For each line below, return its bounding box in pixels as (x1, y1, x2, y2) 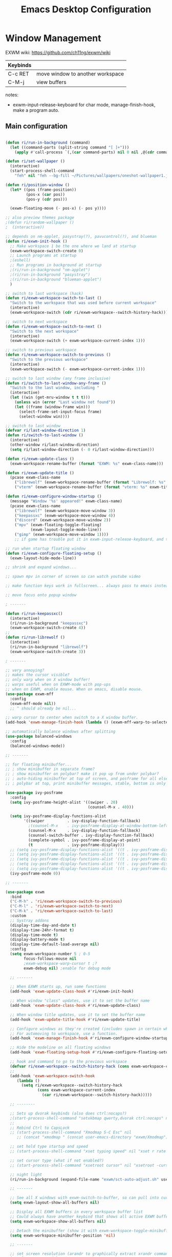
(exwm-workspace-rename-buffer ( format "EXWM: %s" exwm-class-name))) (10, 461, 164, 466)
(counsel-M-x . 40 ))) (88, 804, 134, 809)
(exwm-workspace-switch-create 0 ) (10, 248, 83, 253)
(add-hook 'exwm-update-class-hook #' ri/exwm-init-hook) (10, 989, 134, 994)
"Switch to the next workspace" (10, 329, 79, 334)
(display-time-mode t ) (10, 932, 58, 938)
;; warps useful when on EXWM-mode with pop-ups (5, 682, 111, 687)
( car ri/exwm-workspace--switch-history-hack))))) (41, 1092, 153, 1098)
